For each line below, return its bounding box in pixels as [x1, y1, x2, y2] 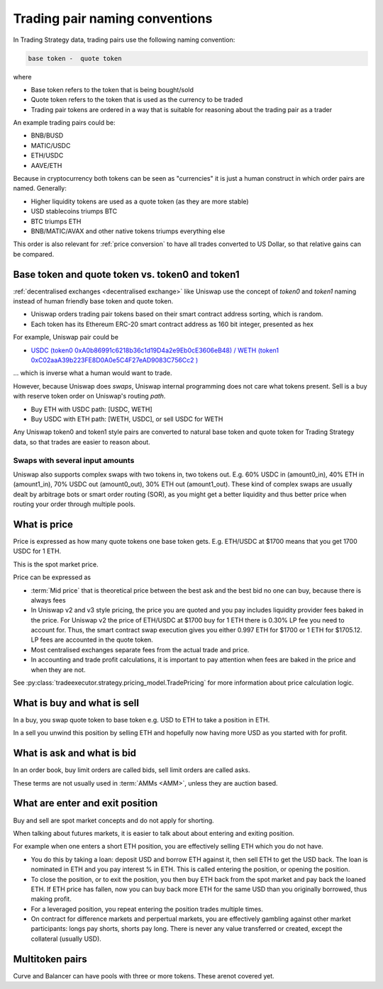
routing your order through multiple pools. [13, 500, 136, 508]
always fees [30, 596, 67, 604]
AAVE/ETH [30, 161, 62, 169]
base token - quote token [28, 54, 122, 62]
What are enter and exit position [13, 798, 158, 810]
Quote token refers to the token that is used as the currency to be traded [30, 96, 243, 104]
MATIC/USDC [30, 141, 71, 150]
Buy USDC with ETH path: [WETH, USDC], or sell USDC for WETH [30, 415, 223, 423]
